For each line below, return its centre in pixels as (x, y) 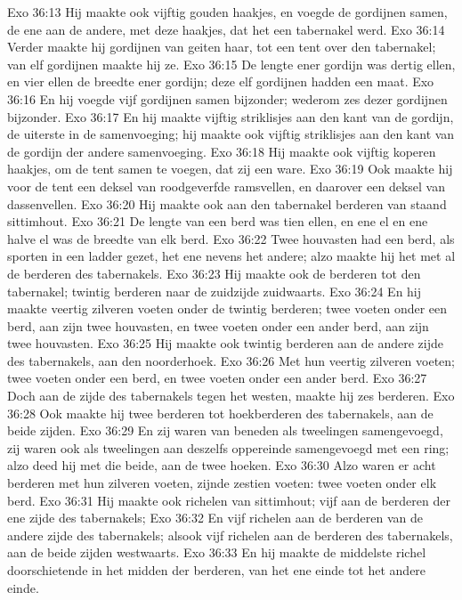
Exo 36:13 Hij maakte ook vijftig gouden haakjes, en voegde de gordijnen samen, (227, 12)
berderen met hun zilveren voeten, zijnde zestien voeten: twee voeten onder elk (222, 483)
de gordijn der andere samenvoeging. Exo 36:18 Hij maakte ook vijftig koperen (222, 151)
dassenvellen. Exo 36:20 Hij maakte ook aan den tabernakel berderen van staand (227, 203)
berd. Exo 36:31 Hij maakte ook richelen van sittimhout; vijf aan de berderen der (229, 500)
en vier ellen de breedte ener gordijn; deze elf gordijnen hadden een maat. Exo (221, 81)
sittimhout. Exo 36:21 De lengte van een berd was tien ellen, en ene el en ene (218, 221)
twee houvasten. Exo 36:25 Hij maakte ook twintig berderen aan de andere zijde (225, 343)
